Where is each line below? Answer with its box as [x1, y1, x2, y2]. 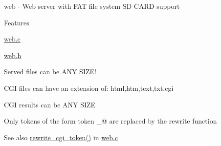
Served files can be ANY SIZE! [4, 66, 96, 77]
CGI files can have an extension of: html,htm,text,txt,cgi [4, 83, 174, 93]
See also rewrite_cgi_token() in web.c [4, 132, 118, 142]
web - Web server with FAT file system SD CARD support [4, 1, 180, 11]
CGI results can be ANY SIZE [4, 99, 96, 109]
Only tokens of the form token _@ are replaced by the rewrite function [4, 116, 217, 126]
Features [4, 17, 29, 27]
